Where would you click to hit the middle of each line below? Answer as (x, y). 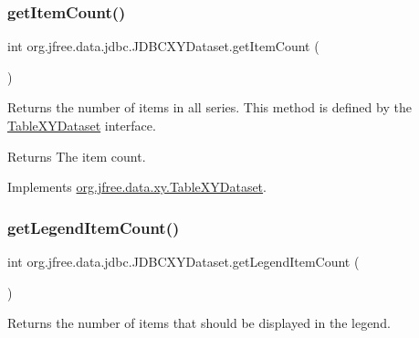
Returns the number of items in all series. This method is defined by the (209, 107)
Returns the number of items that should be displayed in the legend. (199, 323)
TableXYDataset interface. (82, 125)
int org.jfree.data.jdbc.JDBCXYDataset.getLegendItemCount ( (183, 261)
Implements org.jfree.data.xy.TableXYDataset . (137, 187)
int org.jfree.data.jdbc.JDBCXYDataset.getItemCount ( (163, 46)
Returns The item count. (77, 156)
